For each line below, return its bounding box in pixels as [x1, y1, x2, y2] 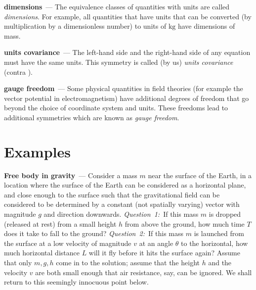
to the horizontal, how [181, 238, 248, 248]
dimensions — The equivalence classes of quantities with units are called [4, 1, 230, 11]
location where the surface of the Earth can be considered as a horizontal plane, [4, 180, 246, 190]
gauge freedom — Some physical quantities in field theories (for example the [4, 83, 243, 94]
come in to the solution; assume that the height [56, 257, 200, 267]
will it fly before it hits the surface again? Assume [88, 247, 240, 258]
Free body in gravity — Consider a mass [4, 170, 137, 180]
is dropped [209, 209, 241, 219]
